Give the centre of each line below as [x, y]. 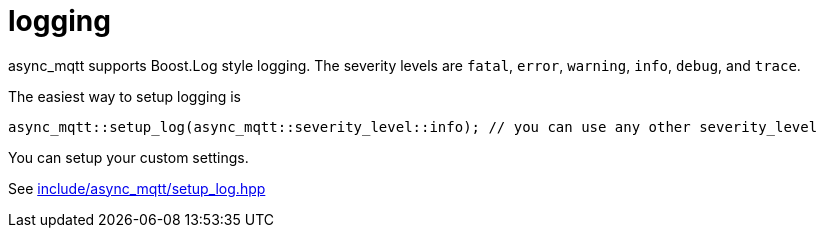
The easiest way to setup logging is [124, 96]
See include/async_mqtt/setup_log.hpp [137, 188]
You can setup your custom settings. [128, 157]
